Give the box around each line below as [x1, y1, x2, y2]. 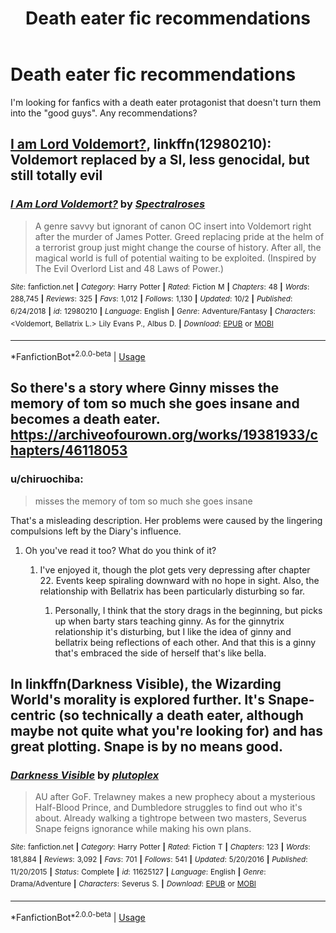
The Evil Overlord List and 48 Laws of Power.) [34, 262, 224, 274]
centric [10, 707, 57, 724]
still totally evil [10, 167, 103, 184]
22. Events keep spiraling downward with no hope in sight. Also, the [39, 574, 320, 586]
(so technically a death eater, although [58, 707, 304, 724]
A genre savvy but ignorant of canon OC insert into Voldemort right [34, 220, 312, 232]
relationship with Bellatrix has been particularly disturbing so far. [39, 585, 306, 597]
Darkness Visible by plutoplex [10, 768, 160, 782]
